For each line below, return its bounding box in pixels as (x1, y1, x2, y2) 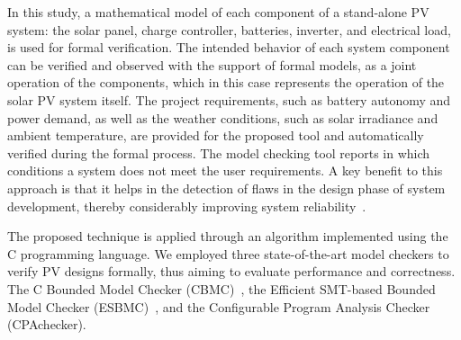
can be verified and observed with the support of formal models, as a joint (7, 55, 417, 74)
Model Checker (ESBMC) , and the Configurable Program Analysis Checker (7, 297, 430, 316)
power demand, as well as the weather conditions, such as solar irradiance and (7, 108, 438, 127)
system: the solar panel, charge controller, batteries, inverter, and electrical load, (7, 20, 451, 39)
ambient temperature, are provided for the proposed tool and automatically (7, 126, 424, 145)
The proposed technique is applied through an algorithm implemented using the (7, 227, 448, 246)
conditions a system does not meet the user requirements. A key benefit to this (7, 161, 443, 180)
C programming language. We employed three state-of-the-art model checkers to (7, 244, 449, 263)
